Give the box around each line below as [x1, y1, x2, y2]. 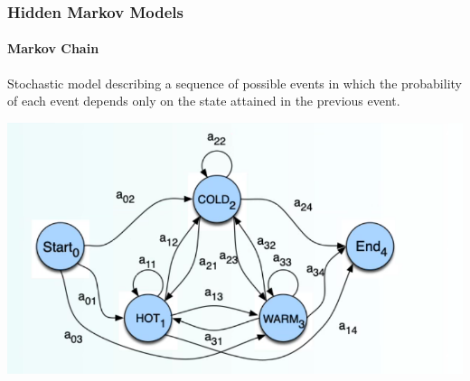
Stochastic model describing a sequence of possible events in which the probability [7, 73, 462, 92]
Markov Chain [7, 39, 99, 58]
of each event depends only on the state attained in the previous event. [7, 91, 400, 110]
